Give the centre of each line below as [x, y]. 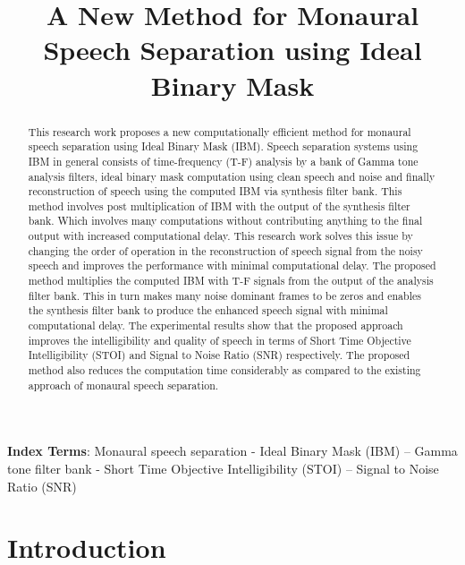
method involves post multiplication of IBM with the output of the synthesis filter [219, 205]
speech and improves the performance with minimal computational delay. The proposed [232, 265]
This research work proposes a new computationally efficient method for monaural [220, 131]
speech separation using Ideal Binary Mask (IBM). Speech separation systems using [223, 146]
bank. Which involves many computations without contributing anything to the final [225, 221]
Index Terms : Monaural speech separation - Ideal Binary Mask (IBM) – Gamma [232, 451]
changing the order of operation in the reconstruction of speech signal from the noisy [225, 250]
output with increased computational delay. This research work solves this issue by [220, 236]
